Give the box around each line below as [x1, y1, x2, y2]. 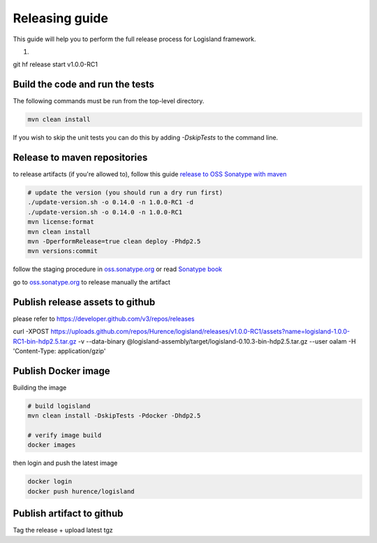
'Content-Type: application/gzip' [13, 346, 106, 355]
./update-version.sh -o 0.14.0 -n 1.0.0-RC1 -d [27, 199, 193, 206]
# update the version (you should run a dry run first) [27, 189, 223, 197]
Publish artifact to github [13, 507, 124, 519]
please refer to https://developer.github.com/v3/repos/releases [13, 314, 195, 323]
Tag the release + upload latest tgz [13, 526, 113, 535]
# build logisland [27, 401, 91, 410]
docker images [27, 441, 76, 449]
